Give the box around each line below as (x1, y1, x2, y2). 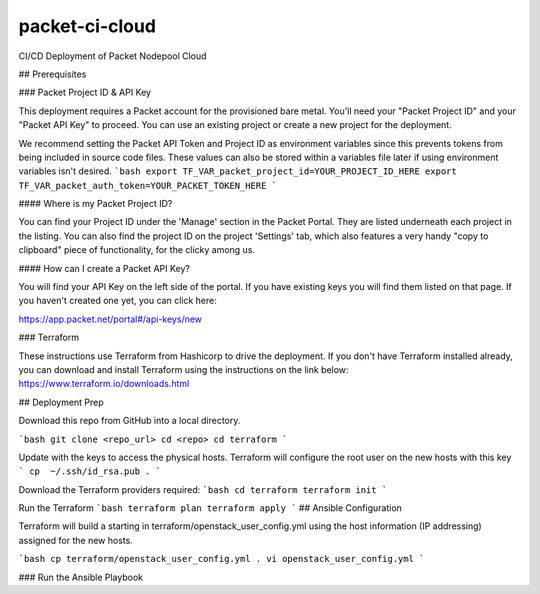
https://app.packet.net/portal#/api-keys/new (18, 313, 203, 325)
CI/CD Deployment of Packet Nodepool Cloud (18, 50, 207, 62)
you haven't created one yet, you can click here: (18, 295, 217, 307)
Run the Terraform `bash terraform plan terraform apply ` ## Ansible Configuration (18, 502, 402, 514)
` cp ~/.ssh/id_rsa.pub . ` (18, 466, 162, 477)
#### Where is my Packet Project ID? (18, 198, 173, 210)
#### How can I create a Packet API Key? (18, 262, 190, 274)
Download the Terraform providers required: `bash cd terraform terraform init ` (18, 483, 388, 495)
